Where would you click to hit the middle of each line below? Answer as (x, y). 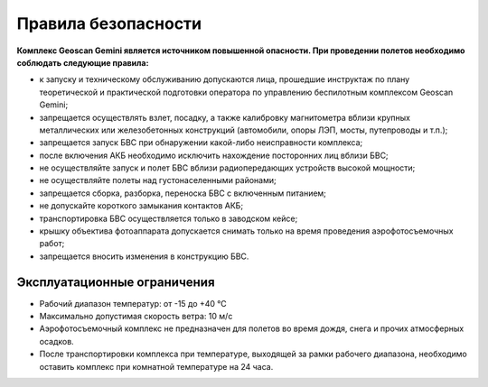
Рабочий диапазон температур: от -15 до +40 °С (133, 303)
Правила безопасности (109, 23)
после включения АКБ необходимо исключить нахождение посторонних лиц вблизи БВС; (214, 155)
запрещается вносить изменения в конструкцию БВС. (144, 256)
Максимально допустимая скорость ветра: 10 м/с (136, 317)
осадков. (56, 341)
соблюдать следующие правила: (83, 62)
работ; (52, 244)
